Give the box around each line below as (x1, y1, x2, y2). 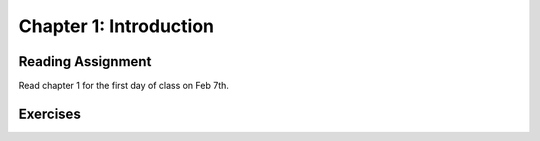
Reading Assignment (18, 53, 152, 70)
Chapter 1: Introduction (18, 15, 215, 37)
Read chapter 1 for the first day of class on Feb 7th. (18, 80, 230, 92)
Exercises (18, 105, 82, 122)
